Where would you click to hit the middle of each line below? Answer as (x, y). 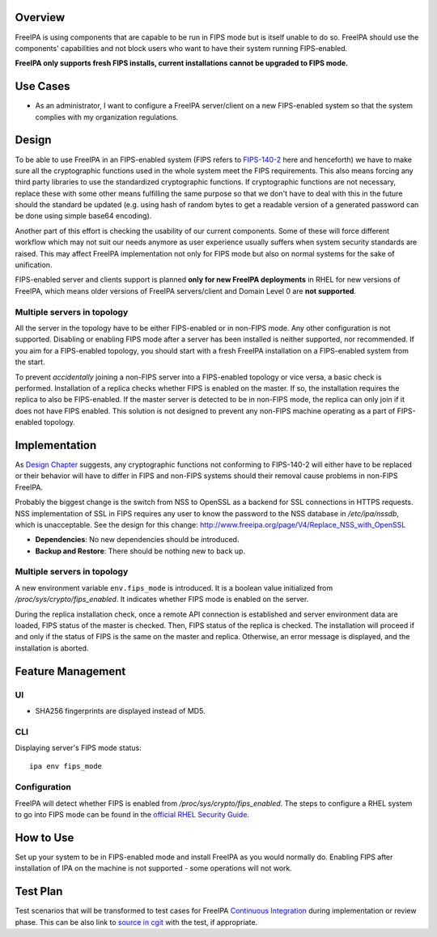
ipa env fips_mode (66, 766)
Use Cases (42, 86)
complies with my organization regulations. (107, 117)
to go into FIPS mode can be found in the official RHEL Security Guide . (132, 815)
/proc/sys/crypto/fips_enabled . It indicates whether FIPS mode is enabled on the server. (162, 600)
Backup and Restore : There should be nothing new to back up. (140, 551)
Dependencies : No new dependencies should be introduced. (137, 540)
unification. (34, 265)
